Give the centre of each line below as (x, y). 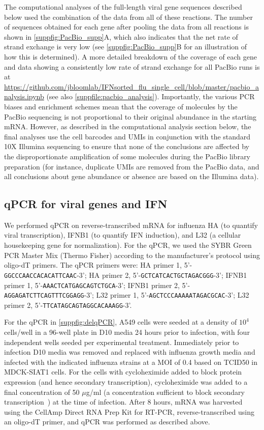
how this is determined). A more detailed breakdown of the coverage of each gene (131, 56)
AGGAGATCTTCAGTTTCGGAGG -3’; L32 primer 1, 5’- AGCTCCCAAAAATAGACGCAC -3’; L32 (127, 295)
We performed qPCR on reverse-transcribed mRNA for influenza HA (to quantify (131, 225)
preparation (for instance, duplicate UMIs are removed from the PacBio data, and (132, 166)
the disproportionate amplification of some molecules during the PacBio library (127, 156)
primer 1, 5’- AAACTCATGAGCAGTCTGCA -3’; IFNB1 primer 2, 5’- (97, 285)
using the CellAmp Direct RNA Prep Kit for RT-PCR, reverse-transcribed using (129, 411)
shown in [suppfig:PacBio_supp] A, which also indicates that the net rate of (121, 36)
